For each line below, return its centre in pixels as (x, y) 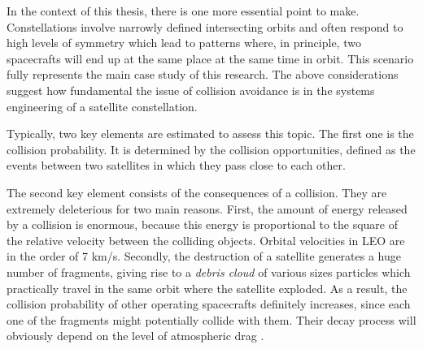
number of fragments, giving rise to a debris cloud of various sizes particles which (209, 271)
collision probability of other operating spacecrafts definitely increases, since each (209, 304)
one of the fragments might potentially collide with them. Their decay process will (211, 319)
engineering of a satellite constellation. (102, 106)
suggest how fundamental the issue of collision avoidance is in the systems (191, 90)
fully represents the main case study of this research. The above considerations (203, 74)
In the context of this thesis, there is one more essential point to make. (183, 11)
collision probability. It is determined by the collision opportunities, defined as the (211, 149)
